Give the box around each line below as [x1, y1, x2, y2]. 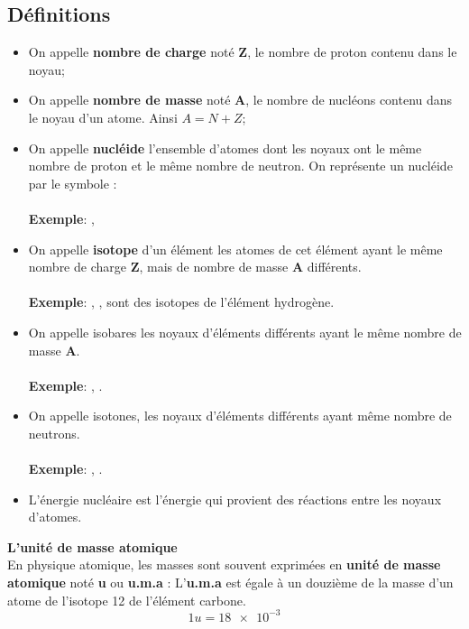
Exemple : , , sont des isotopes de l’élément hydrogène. [28, 292, 335, 311]
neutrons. [28, 423, 80, 442]
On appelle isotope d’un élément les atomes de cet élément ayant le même [28, 239, 443, 258]
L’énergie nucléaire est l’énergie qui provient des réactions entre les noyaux [28, 489, 442, 508]
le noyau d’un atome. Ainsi [28, 107, 178, 126]
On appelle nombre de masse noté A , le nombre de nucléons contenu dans [28, 90, 453, 109]
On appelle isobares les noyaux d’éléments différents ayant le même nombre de [28, 322, 462, 341]
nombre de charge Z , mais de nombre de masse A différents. [28, 257, 362, 276]
